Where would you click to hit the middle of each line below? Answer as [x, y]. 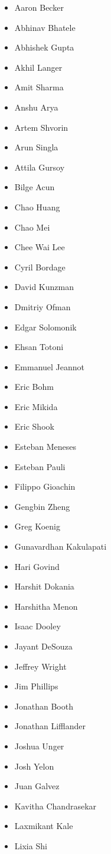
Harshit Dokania [44, 586]
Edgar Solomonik [45, 327]
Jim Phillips [36, 686]
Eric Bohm [34, 387]
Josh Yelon [34, 766]
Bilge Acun [35, 187]
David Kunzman [44, 287]
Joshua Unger [39, 746]
